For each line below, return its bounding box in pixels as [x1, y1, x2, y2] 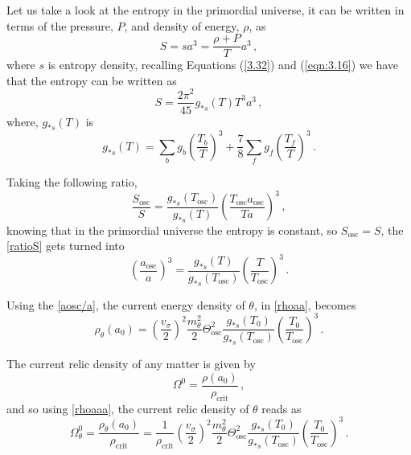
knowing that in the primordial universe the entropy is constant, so [6, 221, 338, 238]
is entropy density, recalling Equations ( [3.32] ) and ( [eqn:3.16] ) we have [47, 56, 399, 73]
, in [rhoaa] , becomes [253, 296, 356, 313]
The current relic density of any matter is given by [6, 355, 256, 372]
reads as [261, 400, 302, 416]
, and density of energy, [124, 17, 240, 34]
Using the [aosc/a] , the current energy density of [6, 296, 245, 313]
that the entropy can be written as [6, 72, 177, 88]
